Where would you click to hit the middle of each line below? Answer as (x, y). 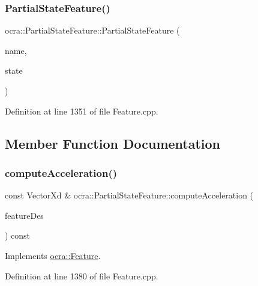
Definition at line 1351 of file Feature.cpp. (82, 111)
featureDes (24, 215)
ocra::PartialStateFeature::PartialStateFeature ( (92, 30)
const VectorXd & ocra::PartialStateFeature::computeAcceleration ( (129, 195)
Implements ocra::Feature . (53, 255)
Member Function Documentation (113, 143)
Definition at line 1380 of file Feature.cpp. (82, 276)
